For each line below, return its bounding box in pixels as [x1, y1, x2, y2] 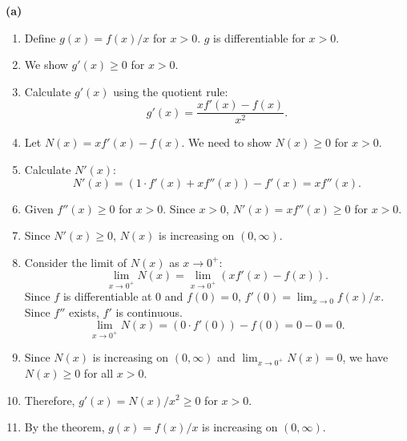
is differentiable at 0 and [62, 288, 183, 305]
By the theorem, [24, 419, 105, 435]
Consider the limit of [24, 253, 127, 270]
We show [24, 56, 68, 73]
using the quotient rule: [113, 83, 228, 99]
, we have [342, 349, 389, 366]
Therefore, [24, 391, 75, 408]
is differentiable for [213, 29, 305, 46]
